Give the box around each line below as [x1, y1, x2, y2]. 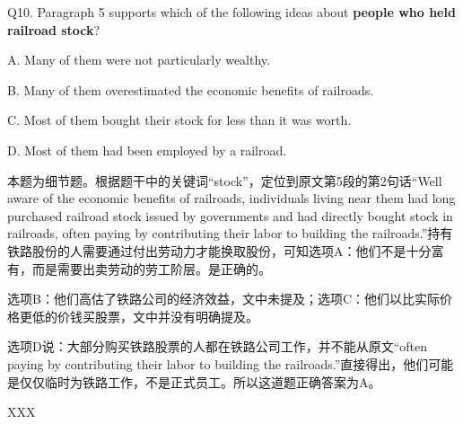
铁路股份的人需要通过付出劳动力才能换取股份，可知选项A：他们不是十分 [7, 241, 432, 260]
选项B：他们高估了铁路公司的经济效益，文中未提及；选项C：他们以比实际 [7, 289, 441, 308]
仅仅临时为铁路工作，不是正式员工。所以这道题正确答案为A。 [19, 372, 381, 391]
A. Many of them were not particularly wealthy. [7, 50, 270, 69]
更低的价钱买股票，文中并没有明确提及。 [19, 306, 258, 325]
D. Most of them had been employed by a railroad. [7, 140, 287, 159]
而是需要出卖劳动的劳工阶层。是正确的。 [31, 259, 271, 278]
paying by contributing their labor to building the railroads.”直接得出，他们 [7, 354, 429, 373]
